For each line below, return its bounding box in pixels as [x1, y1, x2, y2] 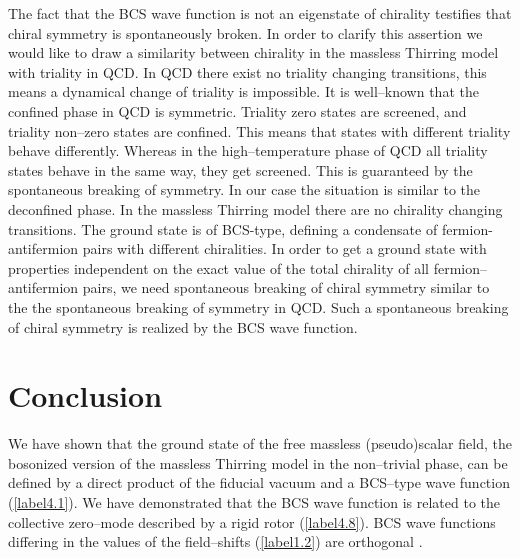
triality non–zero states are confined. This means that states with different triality [8, 120, 511, 141]
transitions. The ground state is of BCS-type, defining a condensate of [8, 218, 438, 239]
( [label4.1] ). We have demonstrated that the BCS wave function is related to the [8, 492, 500, 512]
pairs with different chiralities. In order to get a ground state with [82, 238, 487, 259]
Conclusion [8, 375, 163, 416]
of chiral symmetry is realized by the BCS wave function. [8, 316, 358, 337]
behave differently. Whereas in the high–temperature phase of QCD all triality [8, 140, 488, 161]
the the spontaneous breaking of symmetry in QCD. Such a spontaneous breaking [8, 296, 509, 317]
